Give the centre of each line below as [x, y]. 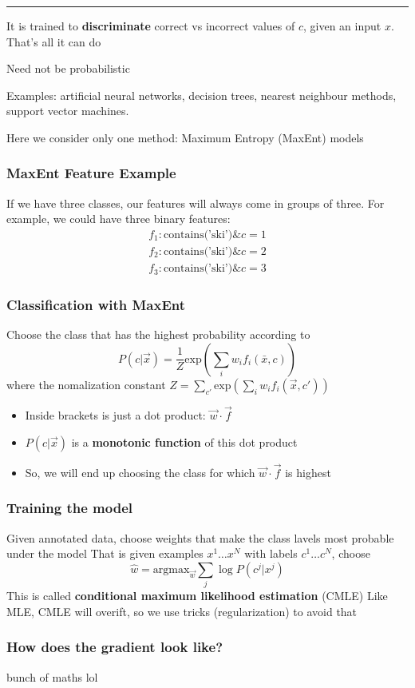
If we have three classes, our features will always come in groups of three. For [196, 203]
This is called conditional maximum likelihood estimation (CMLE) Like [197, 596]
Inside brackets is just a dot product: [115, 415]
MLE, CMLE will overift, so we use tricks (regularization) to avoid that [182, 611]
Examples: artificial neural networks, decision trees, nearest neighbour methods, [202, 95]
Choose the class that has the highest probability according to [158, 334]
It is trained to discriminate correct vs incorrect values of [151, 26]
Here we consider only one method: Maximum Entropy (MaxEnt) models [185, 137]
